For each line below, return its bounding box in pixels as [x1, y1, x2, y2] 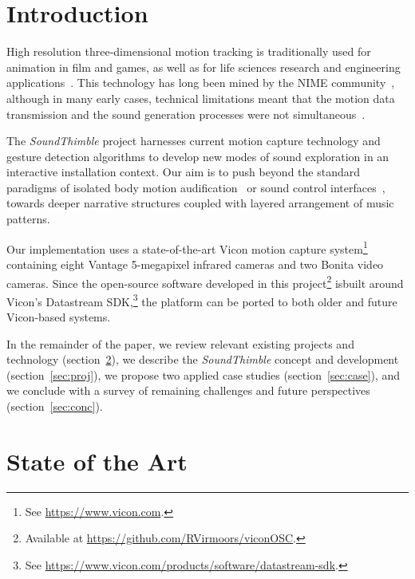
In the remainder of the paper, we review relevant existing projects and [6, 335, 354, 352]
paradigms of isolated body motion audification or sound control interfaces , [6, 179, 385, 195]
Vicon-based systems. [6, 309, 111, 325]
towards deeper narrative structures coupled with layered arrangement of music [6, 195, 394, 211]
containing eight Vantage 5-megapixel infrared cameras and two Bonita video [6, 255, 384, 272]
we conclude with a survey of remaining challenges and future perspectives [6, 382, 370, 399]
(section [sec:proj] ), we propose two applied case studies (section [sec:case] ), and [6, 366, 401, 383]
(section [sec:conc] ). [6, 397, 103, 414]
